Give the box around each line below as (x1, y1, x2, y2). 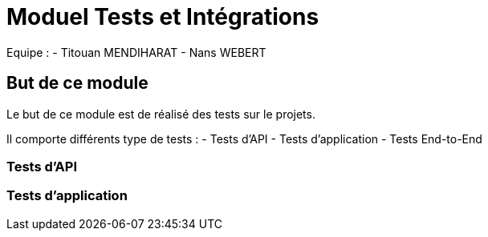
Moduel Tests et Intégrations (6, 3, 319, 30)
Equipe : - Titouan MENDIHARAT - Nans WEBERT (6, 45, 266, 59)
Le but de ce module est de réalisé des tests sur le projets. (6, 106, 315, 121)
